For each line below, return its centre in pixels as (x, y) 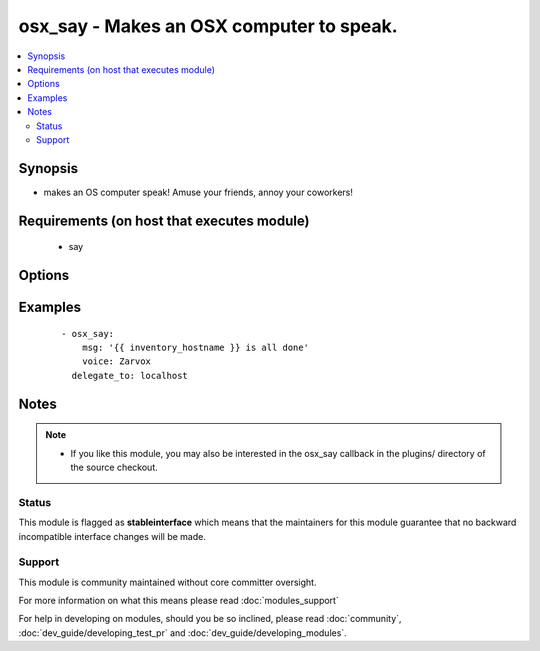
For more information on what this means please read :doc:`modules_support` (178, 601)
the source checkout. (114, 467)
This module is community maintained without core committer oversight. (167, 582)
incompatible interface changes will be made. (112, 536)
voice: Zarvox (116, 361)
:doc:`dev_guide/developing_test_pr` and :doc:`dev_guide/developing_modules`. (182, 632)
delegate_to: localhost (130, 375)
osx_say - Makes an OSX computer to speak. (208, 26)
